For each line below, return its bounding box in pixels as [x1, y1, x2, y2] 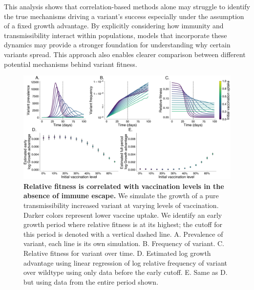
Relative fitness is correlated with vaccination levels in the [23, 181, 224, 191]
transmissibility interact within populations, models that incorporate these [4, 30, 227, 40]
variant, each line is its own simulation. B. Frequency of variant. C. [23, 238, 225, 249]
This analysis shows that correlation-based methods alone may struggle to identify [4, 1, 250, 11]
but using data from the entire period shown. [23, 276, 159, 287]
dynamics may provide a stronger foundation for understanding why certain [4, 40, 231, 50]
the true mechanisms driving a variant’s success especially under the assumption [4, 11, 244, 21]
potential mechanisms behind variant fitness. [4, 59, 137, 69]
